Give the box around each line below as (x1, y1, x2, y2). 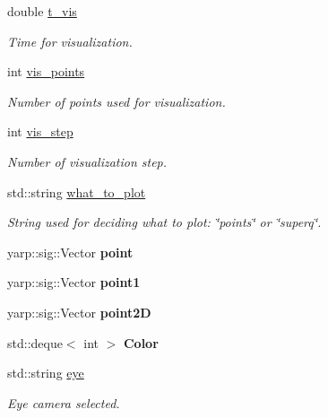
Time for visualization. (7, 31, 133, 50)
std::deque (7, 333, 63, 352)
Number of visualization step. (7, 152, 168, 170)
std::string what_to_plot (7, 182, 146, 201)
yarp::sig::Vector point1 (7, 273, 141, 292)
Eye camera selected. (7, 393, 120, 412)
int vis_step (7, 122, 73, 141)
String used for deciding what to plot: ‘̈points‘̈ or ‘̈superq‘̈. (7, 213, 322, 231)
